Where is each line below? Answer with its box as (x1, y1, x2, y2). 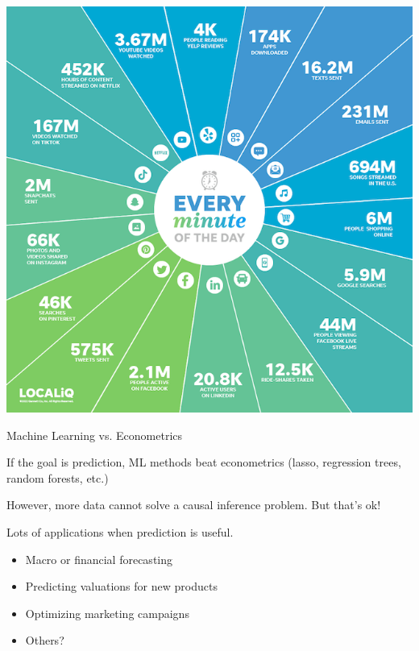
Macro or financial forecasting (25, 550, 173, 567)
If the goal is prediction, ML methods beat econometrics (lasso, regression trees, (6, 454, 401, 471)
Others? (25, 632, 64, 649)
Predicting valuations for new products (25, 578, 218, 595)
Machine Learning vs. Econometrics (6, 426, 183, 443)
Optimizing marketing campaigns (25, 604, 189, 621)
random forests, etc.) (6, 469, 109, 486)
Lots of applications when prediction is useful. (6, 523, 234, 540)
